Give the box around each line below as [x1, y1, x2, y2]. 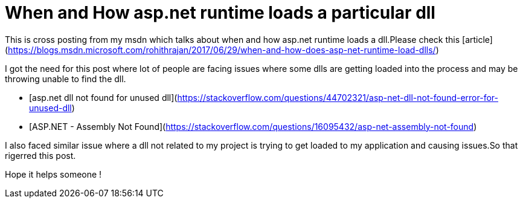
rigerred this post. [5, 150, 76, 161]
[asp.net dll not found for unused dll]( [29, 92, 178, 103]
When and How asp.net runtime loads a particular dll [5, 2, 435, 23]
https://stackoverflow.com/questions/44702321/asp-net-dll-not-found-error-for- [177, 92, 498, 103]
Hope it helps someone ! [5, 169, 102, 179]
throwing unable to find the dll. [5, 73, 126, 84]
